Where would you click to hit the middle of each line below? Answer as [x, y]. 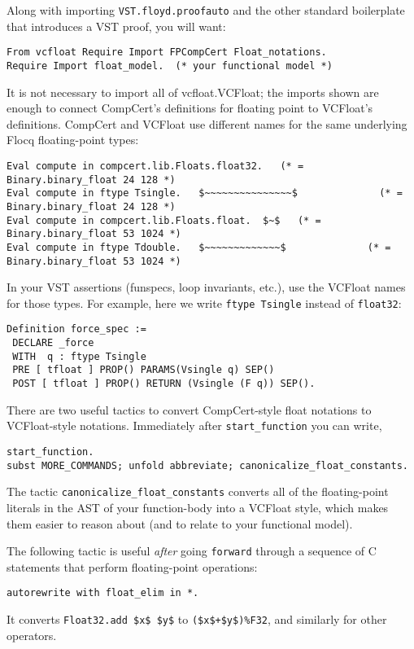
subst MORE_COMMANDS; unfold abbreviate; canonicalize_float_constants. [207, 465]
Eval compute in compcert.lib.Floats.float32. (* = [155, 166]
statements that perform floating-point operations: [132, 566]
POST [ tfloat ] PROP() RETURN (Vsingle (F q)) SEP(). [164, 384]
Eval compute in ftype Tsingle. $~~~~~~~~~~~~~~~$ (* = [205, 193]
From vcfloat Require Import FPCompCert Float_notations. [167, 53]
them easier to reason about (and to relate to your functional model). [180, 523]
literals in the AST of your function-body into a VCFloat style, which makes [198, 507]
